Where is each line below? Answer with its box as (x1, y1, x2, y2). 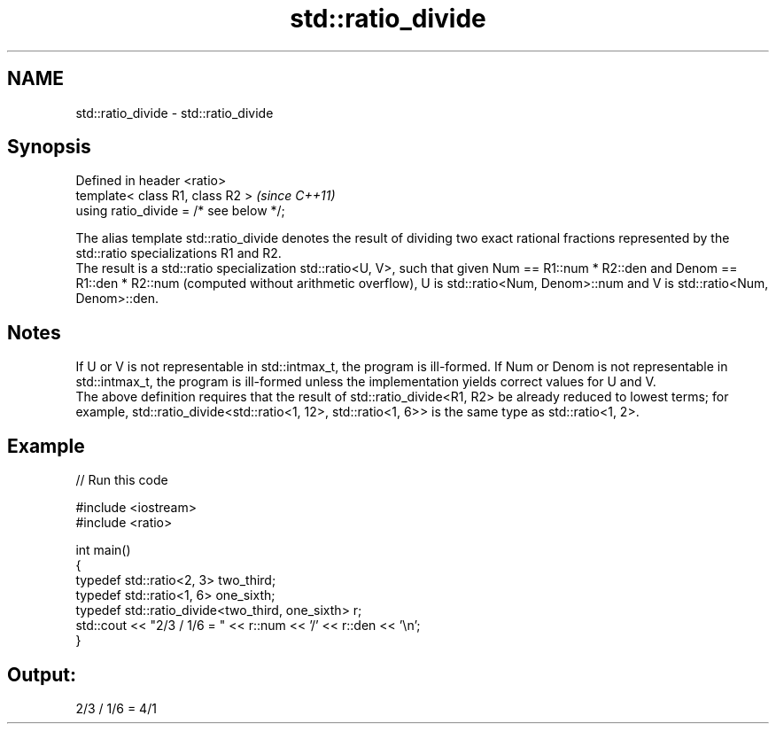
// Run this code (75, 472, 168, 488)
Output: (7, 663, 76, 686)
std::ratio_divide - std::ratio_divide (75, 105, 274, 121)
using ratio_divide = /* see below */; (75, 203, 285, 219)
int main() (75, 542, 131, 558)
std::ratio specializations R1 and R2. (75, 245, 282, 261)
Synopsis (7, 136, 91, 159)
